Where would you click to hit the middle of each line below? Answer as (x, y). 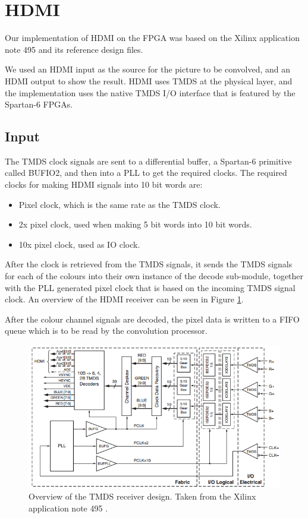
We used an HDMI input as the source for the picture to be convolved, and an (148, 69)
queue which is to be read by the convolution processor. (106, 331)
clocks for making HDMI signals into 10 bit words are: (104, 184)
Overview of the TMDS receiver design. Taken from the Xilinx (142, 496)
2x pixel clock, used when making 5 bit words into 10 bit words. (135, 224)
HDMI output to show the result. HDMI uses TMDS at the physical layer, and (149, 80)
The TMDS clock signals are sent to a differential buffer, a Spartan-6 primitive (148, 161)
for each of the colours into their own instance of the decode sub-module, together (154, 276)
